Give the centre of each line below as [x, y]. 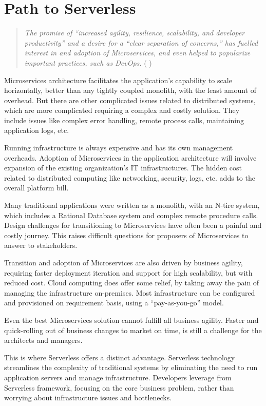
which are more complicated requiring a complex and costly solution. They [122, 110]
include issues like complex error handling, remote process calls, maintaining [124, 120]
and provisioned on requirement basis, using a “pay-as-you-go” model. [114, 303]
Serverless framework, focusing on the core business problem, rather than [119, 387]
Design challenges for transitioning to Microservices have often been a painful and [133, 225]
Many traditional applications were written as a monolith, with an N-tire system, [132, 205]
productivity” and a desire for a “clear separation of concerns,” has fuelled [141, 42]
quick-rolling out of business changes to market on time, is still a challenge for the [133, 330]
